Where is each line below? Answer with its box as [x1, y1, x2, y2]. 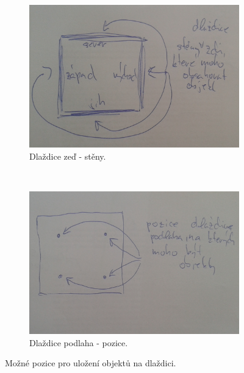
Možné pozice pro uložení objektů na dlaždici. [5, 357, 176, 369]
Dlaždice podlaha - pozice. [29, 336, 128, 349]
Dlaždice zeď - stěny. [29, 149, 106, 162]
